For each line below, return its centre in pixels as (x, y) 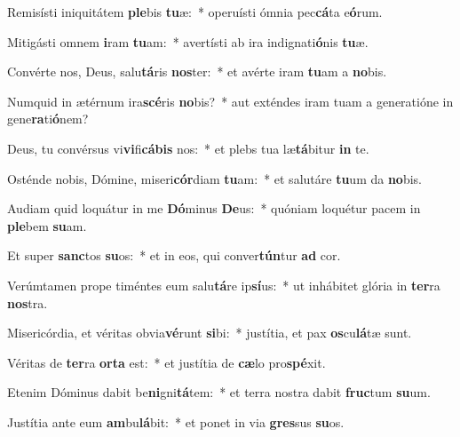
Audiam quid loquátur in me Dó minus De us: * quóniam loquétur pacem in (214, 208)
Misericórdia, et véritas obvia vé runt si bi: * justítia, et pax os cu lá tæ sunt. (210, 333)
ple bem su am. (47, 225)
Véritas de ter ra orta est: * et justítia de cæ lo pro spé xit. (167, 362)
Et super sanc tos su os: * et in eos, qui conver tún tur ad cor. (174, 255)
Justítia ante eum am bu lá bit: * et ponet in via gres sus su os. (176, 421)
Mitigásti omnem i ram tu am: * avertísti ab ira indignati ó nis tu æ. (188, 41)
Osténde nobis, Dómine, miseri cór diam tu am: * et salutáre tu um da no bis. (214, 178)
